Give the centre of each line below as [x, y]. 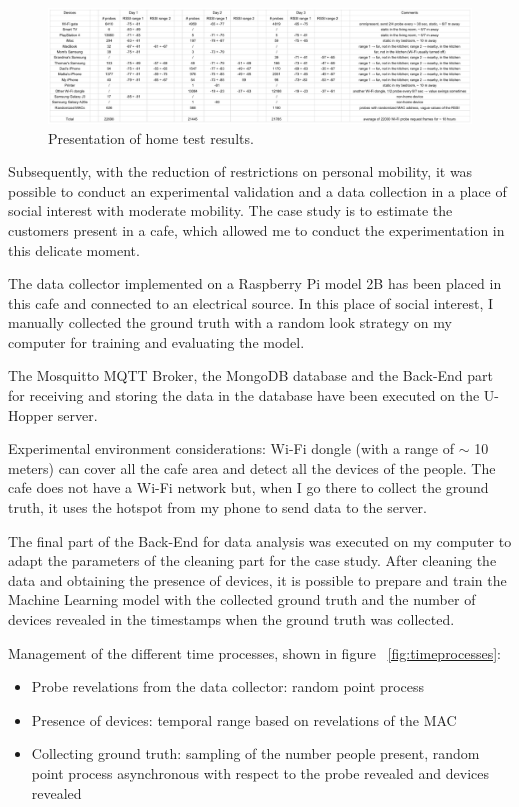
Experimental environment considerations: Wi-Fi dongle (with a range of [231, 448]
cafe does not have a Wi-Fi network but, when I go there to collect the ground [248, 487]
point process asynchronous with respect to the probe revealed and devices [260, 772]
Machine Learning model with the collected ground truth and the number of [242, 599]
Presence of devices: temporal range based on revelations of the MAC [244, 719]
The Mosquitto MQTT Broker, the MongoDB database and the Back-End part [251, 375]
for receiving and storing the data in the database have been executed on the [244, 395]
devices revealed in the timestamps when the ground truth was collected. [231, 619]
